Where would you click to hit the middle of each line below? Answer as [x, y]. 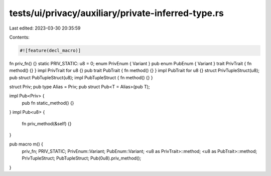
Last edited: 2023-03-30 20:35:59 [45, 28]
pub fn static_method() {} [48, 103]
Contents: [19, 37]
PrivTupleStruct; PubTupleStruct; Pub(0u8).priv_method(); [82, 158]
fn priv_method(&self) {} [47, 123]
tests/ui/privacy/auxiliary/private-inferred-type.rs [117, 13]
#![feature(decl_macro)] [50, 50]
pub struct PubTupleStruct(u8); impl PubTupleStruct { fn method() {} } [81, 77]
